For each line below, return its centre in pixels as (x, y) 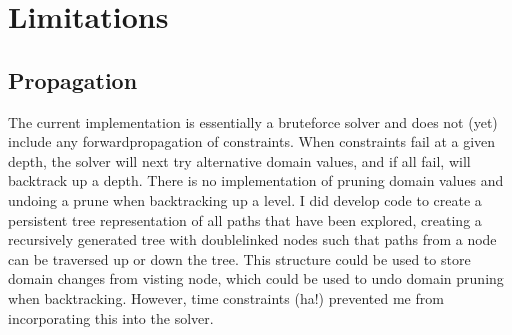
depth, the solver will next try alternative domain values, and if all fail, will (239, 160)
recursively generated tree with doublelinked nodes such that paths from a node (252, 239)
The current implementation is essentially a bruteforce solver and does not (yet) (253, 121)
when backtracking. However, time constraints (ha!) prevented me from (226, 297)
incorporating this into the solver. (111, 317)
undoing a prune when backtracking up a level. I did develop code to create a (245, 199)
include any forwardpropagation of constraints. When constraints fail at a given (252, 141)
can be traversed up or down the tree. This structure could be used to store (239, 258)
